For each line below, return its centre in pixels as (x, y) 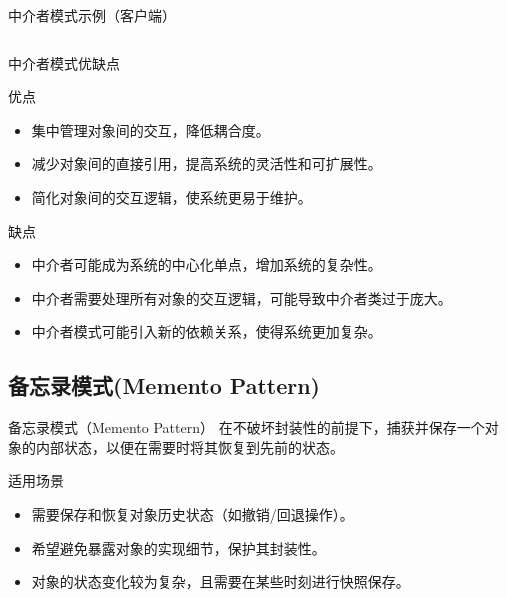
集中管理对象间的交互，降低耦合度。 (150, 129)
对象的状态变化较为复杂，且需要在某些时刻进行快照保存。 (220, 581)
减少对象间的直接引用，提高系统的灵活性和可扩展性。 (206, 163)
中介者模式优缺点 (64, 62)
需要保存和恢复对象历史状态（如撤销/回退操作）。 (192, 513)
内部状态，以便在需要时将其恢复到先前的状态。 (189, 446)
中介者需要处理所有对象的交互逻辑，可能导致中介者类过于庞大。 (241, 297)
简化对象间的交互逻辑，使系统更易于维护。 (171, 196)
